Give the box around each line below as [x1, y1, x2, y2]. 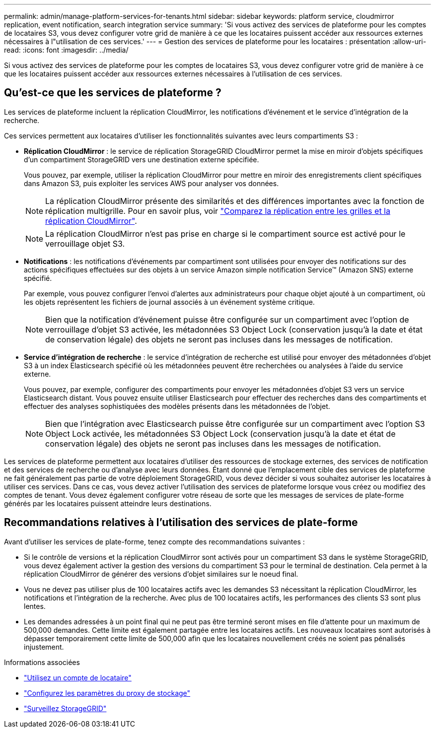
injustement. [24, 642, 64, 651]
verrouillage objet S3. [45, 238, 125, 249]
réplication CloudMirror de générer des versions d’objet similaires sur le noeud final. [24, 569, 298, 578]
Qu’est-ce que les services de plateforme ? [4, 86, 221, 99]
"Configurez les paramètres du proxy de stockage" [24, 688, 191, 697]
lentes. [24, 601, 46, 610]
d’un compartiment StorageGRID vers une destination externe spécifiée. [24, 155, 259, 164]
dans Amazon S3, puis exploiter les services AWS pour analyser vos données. [24, 179, 279, 188]
